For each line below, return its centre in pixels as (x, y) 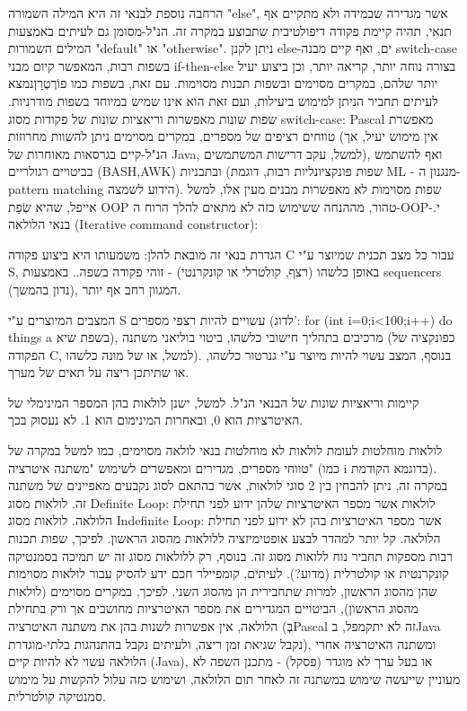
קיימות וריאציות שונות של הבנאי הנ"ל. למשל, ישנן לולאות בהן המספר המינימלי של (214, 402)
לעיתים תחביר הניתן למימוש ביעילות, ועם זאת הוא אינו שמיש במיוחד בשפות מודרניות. (223, 100)
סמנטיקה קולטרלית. (57, 696)
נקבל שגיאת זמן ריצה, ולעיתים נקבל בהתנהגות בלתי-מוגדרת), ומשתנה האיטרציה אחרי (222, 643)
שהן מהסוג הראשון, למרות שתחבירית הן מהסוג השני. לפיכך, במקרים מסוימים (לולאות (223, 590)
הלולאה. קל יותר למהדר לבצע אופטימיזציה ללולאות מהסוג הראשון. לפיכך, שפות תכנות (225, 538)
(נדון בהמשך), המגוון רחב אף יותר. (95, 289)
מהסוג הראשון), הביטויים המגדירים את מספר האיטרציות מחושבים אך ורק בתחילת (213, 608)
